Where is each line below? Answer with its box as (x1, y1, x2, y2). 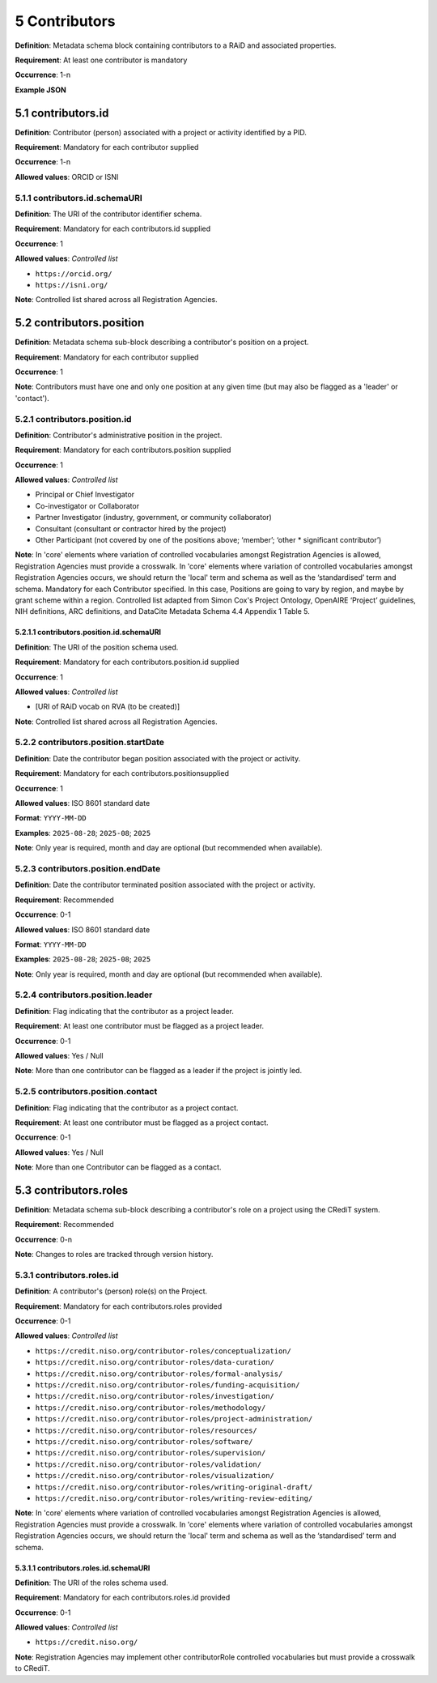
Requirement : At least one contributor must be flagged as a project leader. (15, 1021, 265, 1031)
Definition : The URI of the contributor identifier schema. (15, 209, 202, 219)
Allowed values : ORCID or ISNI (15, 172, 119, 181)
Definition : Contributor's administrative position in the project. (15, 430, 223, 440)
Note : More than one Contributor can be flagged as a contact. (15, 1162, 222, 1172)
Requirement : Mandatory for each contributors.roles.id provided (15, 1592, 231, 1603)
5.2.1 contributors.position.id (15, 413, 132, 424)
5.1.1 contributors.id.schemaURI (15, 192, 143, 203)
